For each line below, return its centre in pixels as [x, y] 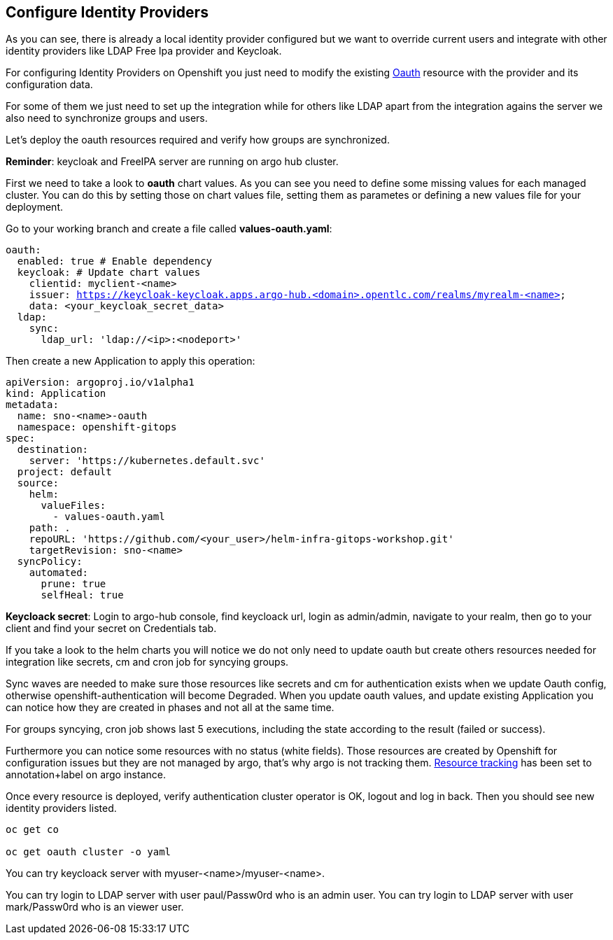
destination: [53, 450]
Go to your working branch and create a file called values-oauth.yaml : [169, 229]
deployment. [34, 207]
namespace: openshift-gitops [97, 427]
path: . [50, 528]
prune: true [73, 584]
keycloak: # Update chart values [109, 273]
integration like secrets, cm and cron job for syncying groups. [147, 662]
